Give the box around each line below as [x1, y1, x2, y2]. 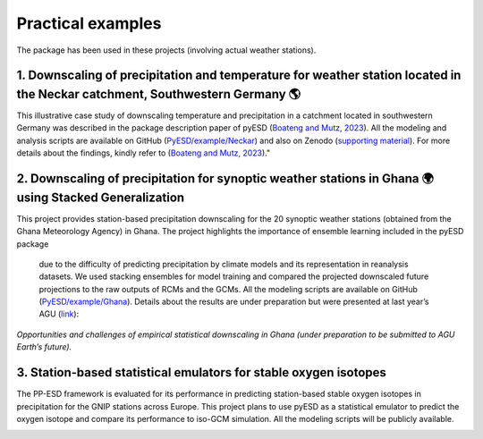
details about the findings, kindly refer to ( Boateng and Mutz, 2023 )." [16, 148, 271, 158]
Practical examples [16, 13, 162, 33]
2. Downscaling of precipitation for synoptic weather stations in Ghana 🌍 [16, 171, 434, 187]
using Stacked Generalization [16, 190, 185, 205]
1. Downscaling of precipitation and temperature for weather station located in [16, 68, 462, 83]
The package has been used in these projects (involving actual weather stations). [16, 45, 317, 55]
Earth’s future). [16, 342, 72, 352]
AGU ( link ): [38, 308, 80, 319]
